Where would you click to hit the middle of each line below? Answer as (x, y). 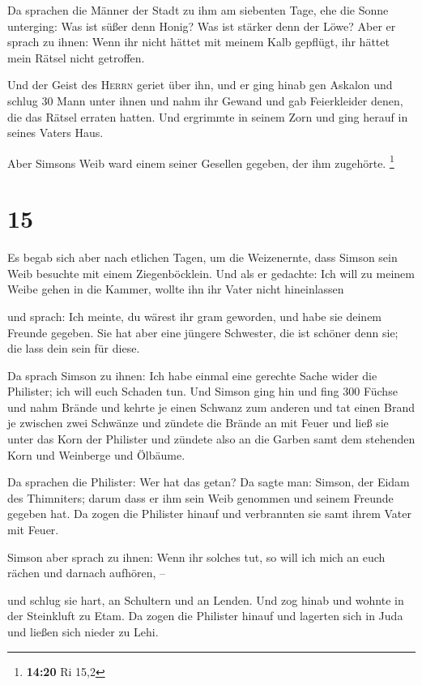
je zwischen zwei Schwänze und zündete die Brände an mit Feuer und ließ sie (198, 423)
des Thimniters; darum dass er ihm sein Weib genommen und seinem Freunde (200, 497)
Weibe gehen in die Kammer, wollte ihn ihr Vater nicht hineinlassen (176, 289)
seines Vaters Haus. (55, 133)
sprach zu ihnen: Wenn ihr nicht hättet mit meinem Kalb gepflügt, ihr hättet (198, 42)
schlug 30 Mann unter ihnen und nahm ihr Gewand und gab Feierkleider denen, (205, 100)
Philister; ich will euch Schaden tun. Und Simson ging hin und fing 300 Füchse (202, 391)
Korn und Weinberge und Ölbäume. (96, 454)
